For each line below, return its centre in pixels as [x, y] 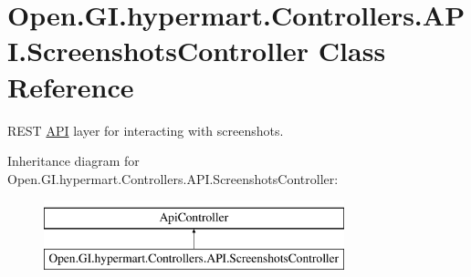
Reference [71, 86]
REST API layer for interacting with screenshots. [146, 130]
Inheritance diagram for [73, 161]
